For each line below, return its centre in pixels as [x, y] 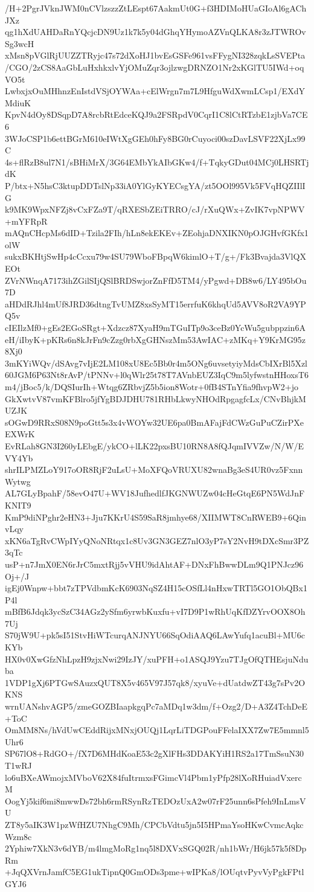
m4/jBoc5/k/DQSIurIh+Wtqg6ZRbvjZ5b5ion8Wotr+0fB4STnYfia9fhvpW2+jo [152, 387]
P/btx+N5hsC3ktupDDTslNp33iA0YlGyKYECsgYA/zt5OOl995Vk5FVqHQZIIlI [155, 185]
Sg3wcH [20, 43]
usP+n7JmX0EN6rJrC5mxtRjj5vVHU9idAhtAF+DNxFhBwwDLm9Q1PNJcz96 [154, 564]
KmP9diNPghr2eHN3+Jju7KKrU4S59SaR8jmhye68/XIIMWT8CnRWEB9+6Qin [155, 517]
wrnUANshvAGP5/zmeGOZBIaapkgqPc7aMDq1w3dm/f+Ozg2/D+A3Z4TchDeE [156, 706]
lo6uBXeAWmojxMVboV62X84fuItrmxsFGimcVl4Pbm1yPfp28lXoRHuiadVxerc [153, 777]
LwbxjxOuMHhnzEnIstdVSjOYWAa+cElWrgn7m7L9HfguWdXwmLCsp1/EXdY [155, 91]
